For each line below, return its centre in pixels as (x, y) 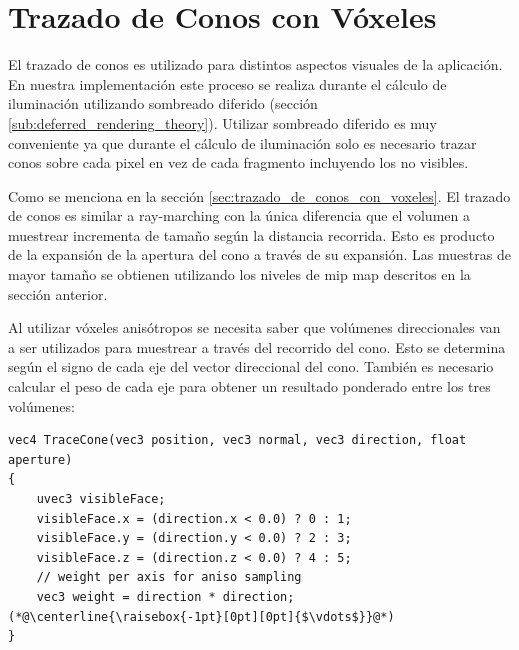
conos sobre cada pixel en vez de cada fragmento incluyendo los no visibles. (238, 162)
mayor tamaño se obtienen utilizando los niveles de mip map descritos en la (239, 274)
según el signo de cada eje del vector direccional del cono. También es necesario (251, 366)
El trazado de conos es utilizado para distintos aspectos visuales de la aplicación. (255, 64)
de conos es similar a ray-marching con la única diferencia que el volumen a (239, 215)
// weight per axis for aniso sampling (169, 577)
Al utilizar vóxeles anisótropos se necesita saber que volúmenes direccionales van (254, 327)
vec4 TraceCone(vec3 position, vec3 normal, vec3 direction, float (237, 440)
